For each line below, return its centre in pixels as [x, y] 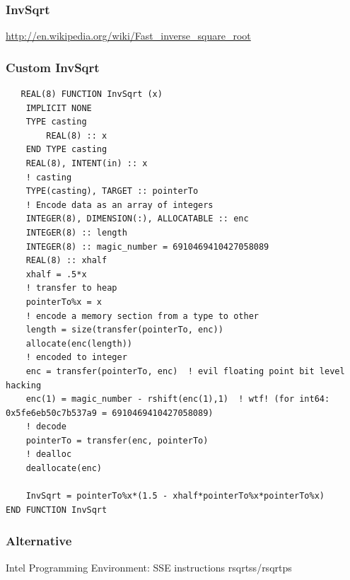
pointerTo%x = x [64, 302]
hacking [24, 385]
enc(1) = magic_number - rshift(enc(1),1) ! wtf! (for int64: [178, 399]
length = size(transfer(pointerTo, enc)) [124, 330]
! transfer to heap [71, 288]
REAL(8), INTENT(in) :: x [87, 163]
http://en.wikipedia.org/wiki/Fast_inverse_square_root [128, 36]
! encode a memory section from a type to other [142, 316]
